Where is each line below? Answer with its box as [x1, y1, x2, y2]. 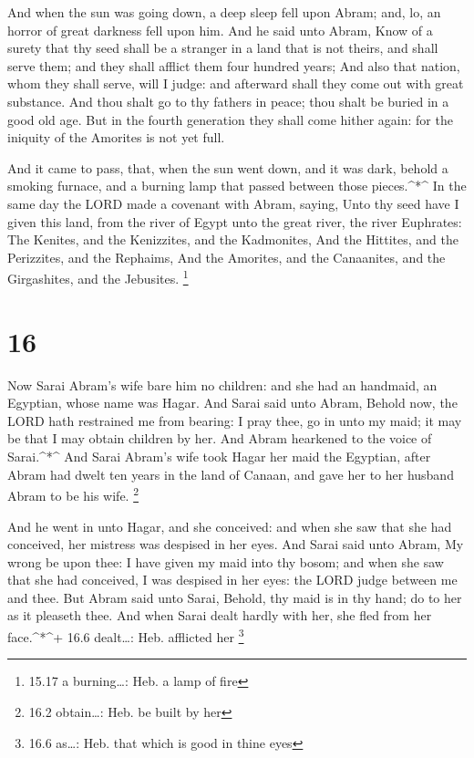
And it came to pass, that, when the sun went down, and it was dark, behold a [7, 158, 448, 177]
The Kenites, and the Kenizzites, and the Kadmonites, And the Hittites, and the [7, 230, 459, 249]
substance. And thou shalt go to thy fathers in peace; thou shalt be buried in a [7, 91, 449, 110]
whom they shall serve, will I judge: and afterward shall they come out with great [7, 74, 464, 93]
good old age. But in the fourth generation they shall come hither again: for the [7, 109, 453, 129]
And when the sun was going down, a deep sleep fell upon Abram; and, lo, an [7, 3, 441, 21]
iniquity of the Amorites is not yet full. [7, 128, 225, 147]
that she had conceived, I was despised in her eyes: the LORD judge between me [7, 570, 458, 589]
